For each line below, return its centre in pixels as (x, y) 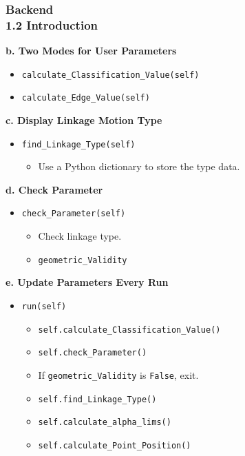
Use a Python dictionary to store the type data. (139, 166)
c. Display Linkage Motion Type (84, 120)
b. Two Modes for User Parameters (91, 51)
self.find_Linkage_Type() (97, 399)
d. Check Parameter (54, 189)
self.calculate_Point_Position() (115, 445)
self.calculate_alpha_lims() (105, 423)
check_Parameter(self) (74, 214)
